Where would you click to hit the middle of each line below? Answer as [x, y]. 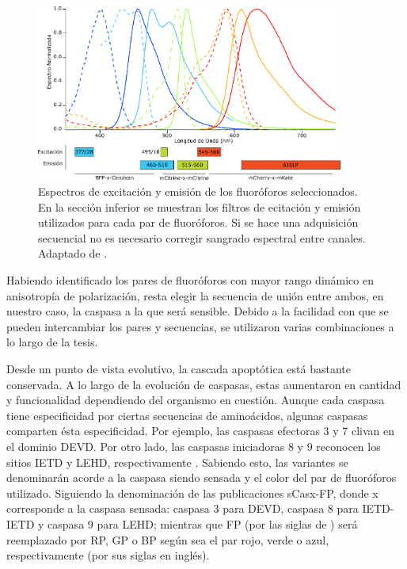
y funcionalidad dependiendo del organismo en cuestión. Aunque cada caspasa [196, 400]
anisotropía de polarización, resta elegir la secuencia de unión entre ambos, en [195, 295]
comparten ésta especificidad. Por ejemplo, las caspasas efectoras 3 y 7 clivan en [200, 431]
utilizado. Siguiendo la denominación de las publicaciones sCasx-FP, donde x [192, 493]
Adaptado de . [73, 253]
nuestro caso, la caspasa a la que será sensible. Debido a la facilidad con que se [198, 311]
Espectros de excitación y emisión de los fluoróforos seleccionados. [198, 191]
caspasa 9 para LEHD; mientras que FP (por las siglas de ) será [203, 523]
